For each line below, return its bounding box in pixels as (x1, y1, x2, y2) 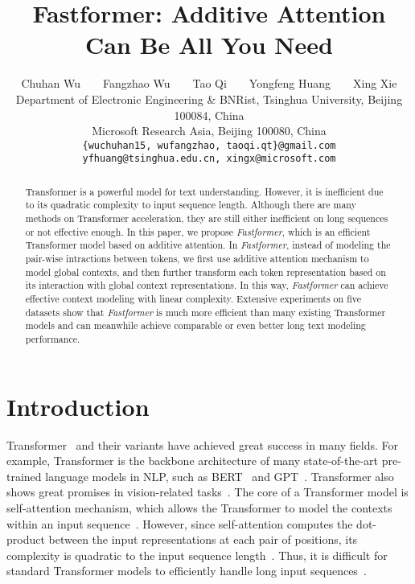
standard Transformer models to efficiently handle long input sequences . (6, 562, 367, 579)
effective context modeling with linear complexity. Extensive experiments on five (25, 292, 361, 306)
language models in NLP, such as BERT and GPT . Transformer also (45, 467, 394, 484)
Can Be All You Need (85, 28, 333, 61)
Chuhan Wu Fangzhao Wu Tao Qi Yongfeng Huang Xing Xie (21, 75, 397, 92)
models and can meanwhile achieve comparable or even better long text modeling (25, 319, 366, 332)
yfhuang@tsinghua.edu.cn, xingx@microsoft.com (82, 153, 336, 165)
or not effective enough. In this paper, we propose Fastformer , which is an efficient (25, 224, 371, 238)
